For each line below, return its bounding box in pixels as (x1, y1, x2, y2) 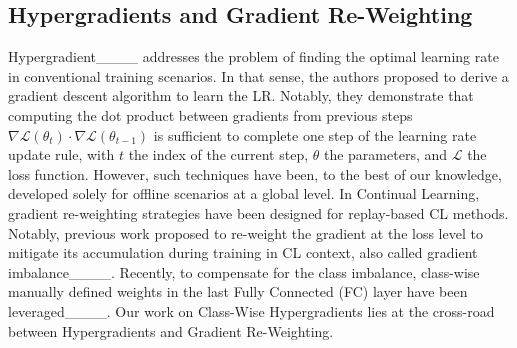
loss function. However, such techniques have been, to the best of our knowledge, (8, 163, 502, 184)
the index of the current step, (128, 144, 309, 165)
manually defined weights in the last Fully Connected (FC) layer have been (8, 281, 468, 302)
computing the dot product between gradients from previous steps (8, 104, 413, 125)
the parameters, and (323, 144, 448, 165)
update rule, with (8, 144, 115, 165)
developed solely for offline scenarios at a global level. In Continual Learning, (8, 183, 480, 204)
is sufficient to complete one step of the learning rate (153, 124, 477, 145)
